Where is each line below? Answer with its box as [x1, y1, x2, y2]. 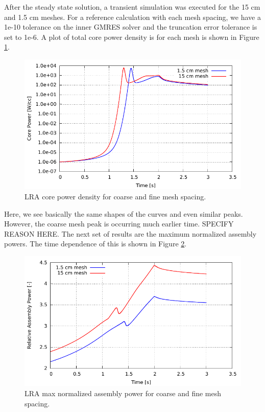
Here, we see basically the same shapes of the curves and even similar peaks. [4, 208, 243, 219]
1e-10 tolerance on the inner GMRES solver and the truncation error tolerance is [4, 21, 257, 32]
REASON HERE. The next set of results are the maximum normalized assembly [4, 228, 257, 239]
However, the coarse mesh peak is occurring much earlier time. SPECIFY [4, 218, 234, 229]
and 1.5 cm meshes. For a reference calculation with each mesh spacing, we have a [4, 11, 261, 22]
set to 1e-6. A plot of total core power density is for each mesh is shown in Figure [4, 31, 259, 42]
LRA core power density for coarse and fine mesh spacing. [25, 191, 206, 201]
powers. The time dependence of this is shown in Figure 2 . [4, 238, 187, 249]
